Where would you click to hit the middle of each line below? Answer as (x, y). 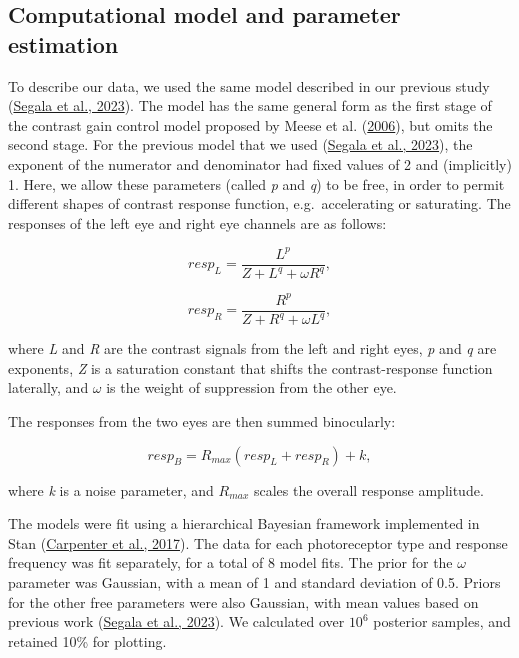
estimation (63, 43)
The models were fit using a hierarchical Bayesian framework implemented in (244, 523)
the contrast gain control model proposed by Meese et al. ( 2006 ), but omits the (250, 124)
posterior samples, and (442, 621)
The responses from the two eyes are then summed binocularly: (202, 420)
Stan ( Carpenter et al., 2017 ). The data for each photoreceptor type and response (258, 542)
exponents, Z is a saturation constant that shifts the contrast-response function (250, 367)
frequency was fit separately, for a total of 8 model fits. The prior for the (230, 562)
